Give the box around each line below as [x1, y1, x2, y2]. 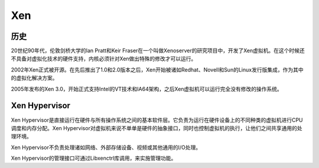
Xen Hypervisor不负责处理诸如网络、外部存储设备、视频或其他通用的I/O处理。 [11, 144, 201, 151]
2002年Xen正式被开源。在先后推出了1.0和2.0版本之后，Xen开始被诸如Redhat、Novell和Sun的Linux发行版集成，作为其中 [11, 66, 304, 73]
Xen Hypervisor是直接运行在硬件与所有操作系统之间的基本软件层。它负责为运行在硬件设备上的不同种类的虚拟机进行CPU [11, 116, 303, 124]
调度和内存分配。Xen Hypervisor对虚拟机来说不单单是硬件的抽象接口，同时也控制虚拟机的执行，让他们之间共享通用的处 [11, 124, 302, 131]
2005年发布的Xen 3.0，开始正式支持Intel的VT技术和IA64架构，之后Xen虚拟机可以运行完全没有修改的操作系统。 [11, 85, 283, 92]
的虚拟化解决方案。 [11, 75, 58, 82]
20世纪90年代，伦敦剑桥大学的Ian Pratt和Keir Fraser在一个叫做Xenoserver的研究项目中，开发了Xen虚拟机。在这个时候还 [11, 47, 305, 54]
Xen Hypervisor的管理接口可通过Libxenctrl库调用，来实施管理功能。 [11, 154, 177, 162]
